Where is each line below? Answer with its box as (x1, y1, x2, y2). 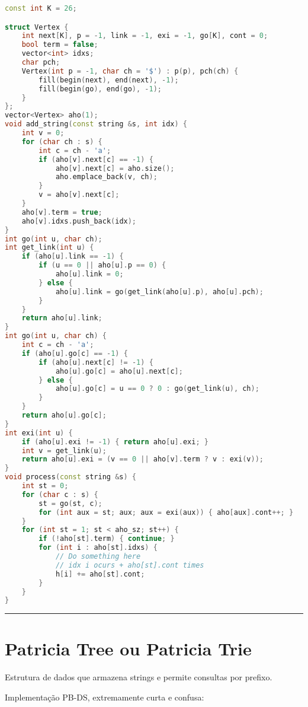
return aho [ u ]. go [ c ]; (21, 411, 107, 420)
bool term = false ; (21, 40, 98, 49)
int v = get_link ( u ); (21, 446, 107, 455)
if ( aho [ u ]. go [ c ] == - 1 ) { (21, 349, 128, 358)
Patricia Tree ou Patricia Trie (5, 636, 252, 661)
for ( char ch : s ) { (21, 137, 102, 146)
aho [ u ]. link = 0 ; (55, 270, 124, 279)
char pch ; (21, 58, 60, 67)
